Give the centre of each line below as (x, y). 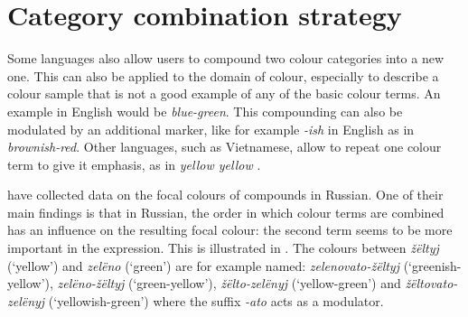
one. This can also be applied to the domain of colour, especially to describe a (223, 75)
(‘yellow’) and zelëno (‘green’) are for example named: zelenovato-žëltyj (203, 265)
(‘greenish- (432, 265)
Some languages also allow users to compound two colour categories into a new (226, 58)
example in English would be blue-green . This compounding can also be (205, 111)
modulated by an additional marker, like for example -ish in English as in (211, 129)
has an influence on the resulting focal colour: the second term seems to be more (230, 230)
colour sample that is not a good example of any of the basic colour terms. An (224, 93)
